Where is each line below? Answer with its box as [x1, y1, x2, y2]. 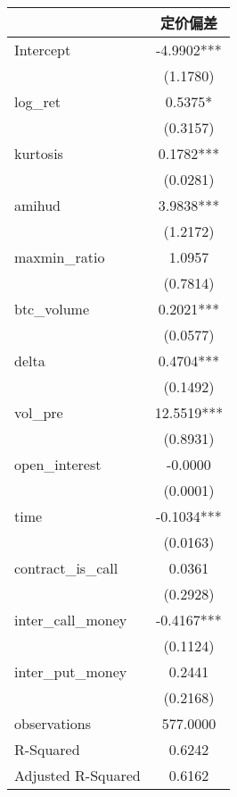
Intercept [14, 39, 71, 60]
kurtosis [14, 143, 63, 164]
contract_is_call [14, 558, 118, 578]
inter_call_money [14, 609, 127, 630]
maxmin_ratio [14, 247, 105, 267]
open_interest [14, 454, 102, 474]
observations [14, 713, 92, 734]
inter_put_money [14, 661, 127, 682]
